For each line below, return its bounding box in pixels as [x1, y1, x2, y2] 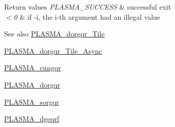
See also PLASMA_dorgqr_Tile [4, 28, 105, 39]
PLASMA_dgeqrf [4, 113, 59, 124]
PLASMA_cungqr [4, 62, 61, 73]
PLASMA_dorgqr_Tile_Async [4, 45, 102, 56]
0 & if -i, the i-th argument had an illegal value [13, 11, 160, 22]
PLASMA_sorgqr [4, 96, 59, 107]
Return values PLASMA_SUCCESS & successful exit [4, 2, 171, 12]
